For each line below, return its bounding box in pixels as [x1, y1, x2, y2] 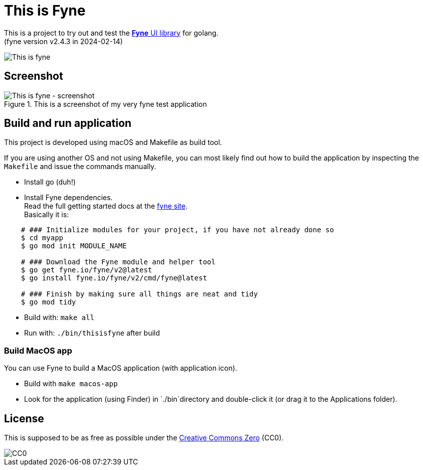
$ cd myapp [21, 234, 64, 242]
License [4, 412, 44, 425]
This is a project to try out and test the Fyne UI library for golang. [4, 28, 219, 37]
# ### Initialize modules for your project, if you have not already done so [21, 226, 334, 234]
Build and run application [4, 117, 131, 130]
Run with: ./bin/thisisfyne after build [24, 329, 160, 338]
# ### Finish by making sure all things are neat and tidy [21, 290, 258, 298]
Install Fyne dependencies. [24, 193, 113, 202]
